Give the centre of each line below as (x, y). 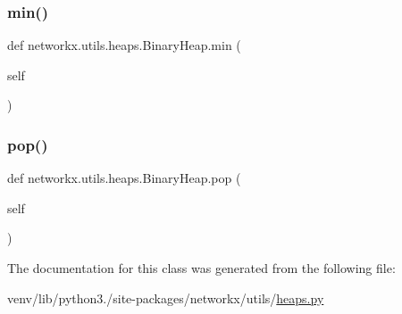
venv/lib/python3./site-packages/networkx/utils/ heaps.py (166, 297)
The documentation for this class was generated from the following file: (201, 268)
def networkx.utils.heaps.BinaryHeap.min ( (124, 45)
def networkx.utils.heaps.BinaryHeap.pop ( (124, 178)
